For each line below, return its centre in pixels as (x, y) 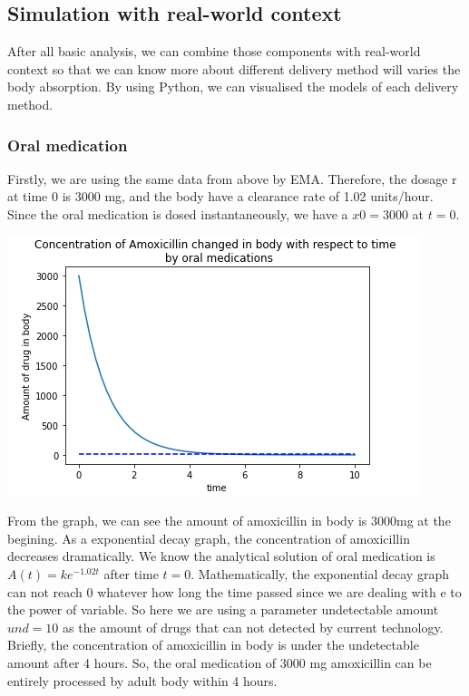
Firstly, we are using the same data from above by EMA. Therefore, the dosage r (232, 178)
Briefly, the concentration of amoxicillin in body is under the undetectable (213, 645)
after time (131, 573)
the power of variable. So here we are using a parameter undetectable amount (223, 609)
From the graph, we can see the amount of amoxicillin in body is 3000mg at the (229, 521)
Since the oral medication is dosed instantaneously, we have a (178, 213)
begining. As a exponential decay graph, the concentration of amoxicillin (209, 538)
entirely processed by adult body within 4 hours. (142, 680)
